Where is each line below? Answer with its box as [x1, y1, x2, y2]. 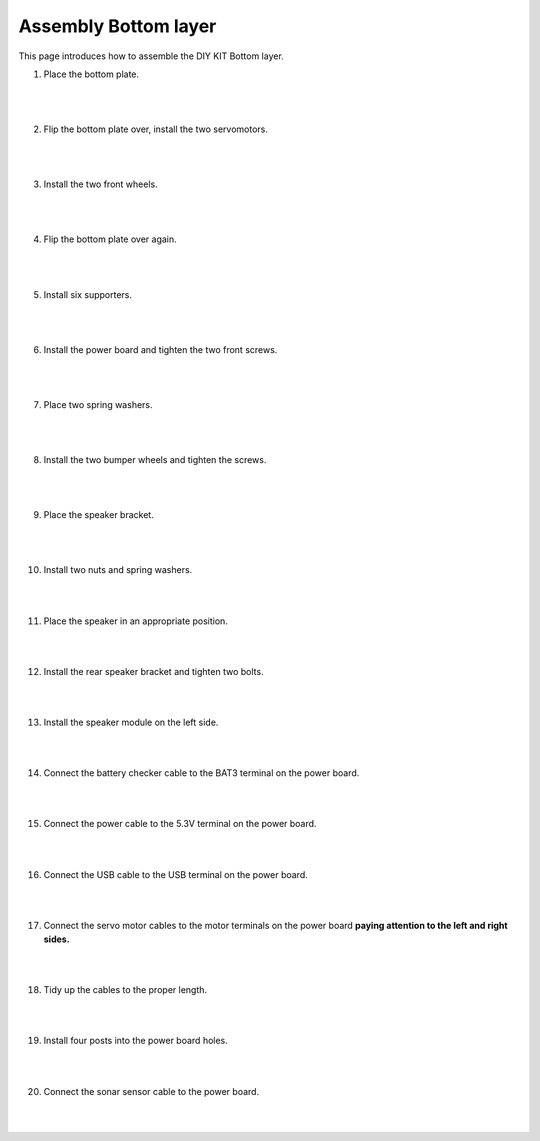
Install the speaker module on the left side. [43, 716, 219, 728]
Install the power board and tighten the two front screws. [43, 343, 278, 355]
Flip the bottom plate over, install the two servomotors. [43, 123, 269, 135]
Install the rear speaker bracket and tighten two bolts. [43, 665, 264, 677]
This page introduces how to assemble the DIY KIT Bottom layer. [18, 50, 284, 62]
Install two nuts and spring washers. [43, 564, 193, 576]
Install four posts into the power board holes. [43, 1035, 229, 1047]
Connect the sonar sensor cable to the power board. [43, 1085, 260, 1097]
